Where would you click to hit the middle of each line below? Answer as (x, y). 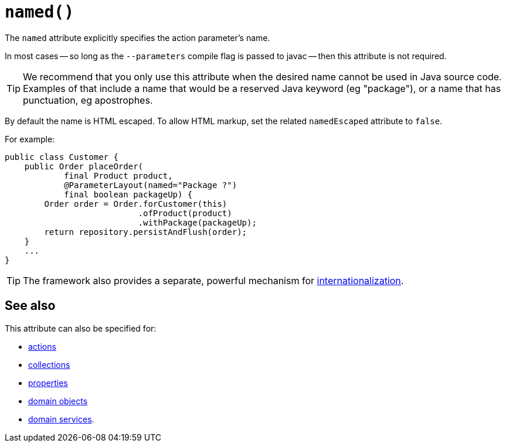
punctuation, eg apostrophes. (88, 100)
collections (49, 364)
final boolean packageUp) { (128, 194)
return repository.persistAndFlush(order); (146, 232)
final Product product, (118, 175)
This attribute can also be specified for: (81, 328)
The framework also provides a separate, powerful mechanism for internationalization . (213, 280)
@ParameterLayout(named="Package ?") (151, 185)
